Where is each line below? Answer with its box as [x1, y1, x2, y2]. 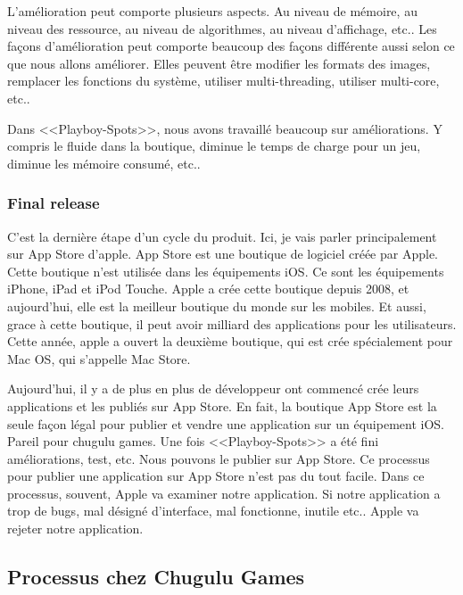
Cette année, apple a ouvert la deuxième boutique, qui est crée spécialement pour [7, 332, 453, 351]
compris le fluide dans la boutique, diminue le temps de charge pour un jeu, [7, 136, 421, 155]
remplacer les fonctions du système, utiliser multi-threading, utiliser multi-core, [7, 71, 440, 90]
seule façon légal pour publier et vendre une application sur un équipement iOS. [7, 414, 444, 433]
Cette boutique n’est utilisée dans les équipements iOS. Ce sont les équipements [7, 261, 444, 280]
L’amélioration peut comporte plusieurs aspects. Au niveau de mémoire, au [7, 2, 418, 20]
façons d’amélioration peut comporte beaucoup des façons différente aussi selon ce [7, 37, 455, 55]
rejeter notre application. [7, 519, 144, 538]
